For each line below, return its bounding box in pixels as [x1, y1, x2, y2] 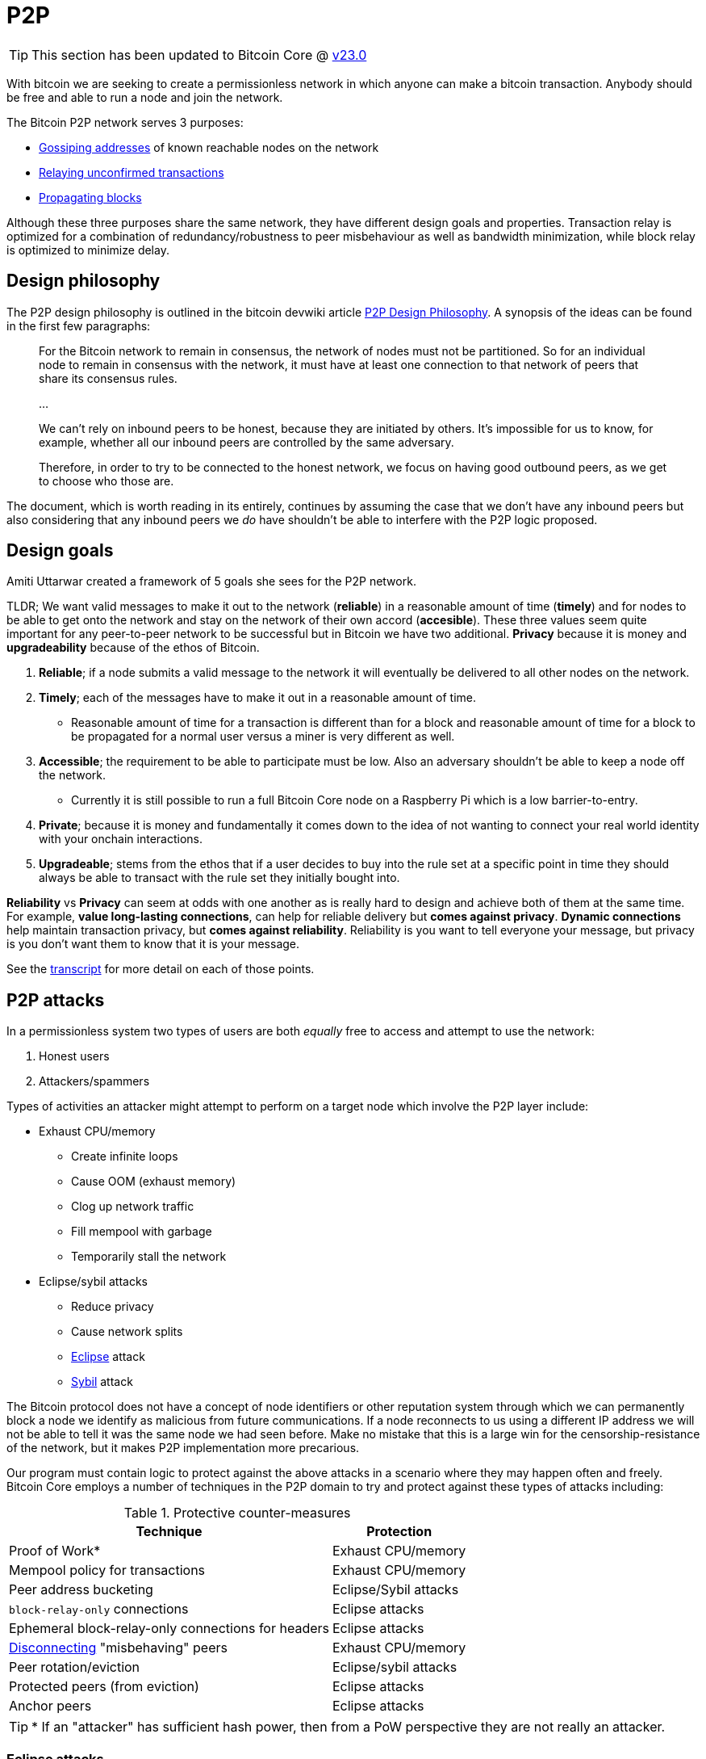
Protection [366, 1523, 432, 1540]
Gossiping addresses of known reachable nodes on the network [39, 140, 379, 154]
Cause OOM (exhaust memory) [71, 1174, 236, 1189]
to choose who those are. [39, 473, 174, 488]
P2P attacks [6, 989, 105, 1010]
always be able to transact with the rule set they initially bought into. [39, 871, 400, 885]
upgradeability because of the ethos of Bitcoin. [6, 640, 260, 655]
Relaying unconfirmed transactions [39, 165, 224, 179]
